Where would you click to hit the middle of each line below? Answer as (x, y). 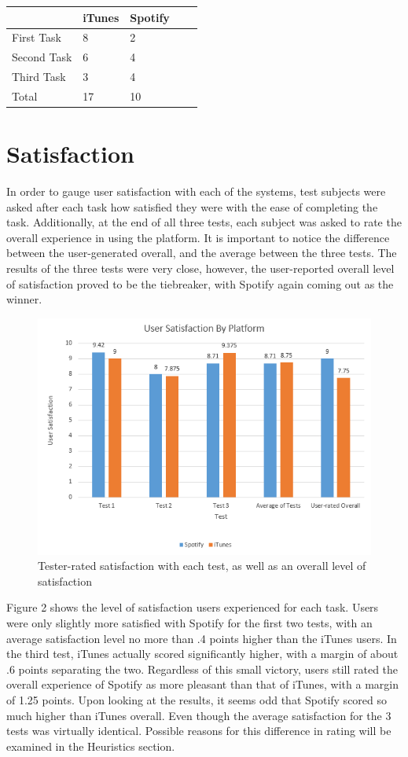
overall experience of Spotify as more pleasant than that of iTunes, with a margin (202, 684)
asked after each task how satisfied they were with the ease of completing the (192, 206)
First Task (37, 37)
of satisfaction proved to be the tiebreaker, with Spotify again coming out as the (200, 283)
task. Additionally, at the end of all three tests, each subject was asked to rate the (204, 222)
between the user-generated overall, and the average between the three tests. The (202, 253)
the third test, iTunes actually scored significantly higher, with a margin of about (202, 654)
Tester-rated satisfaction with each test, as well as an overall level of (202, 566)
